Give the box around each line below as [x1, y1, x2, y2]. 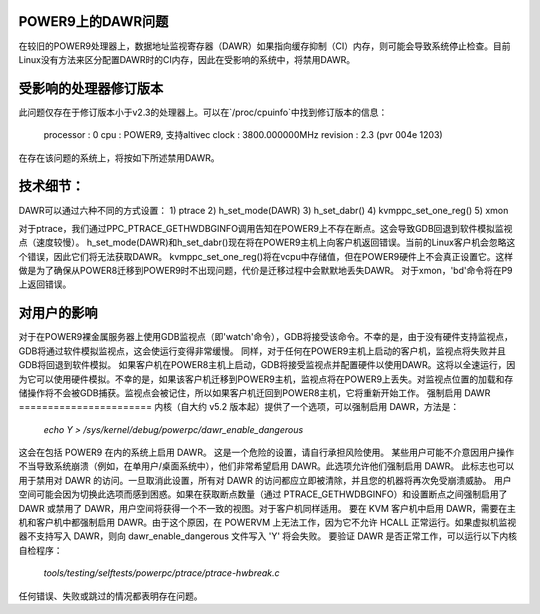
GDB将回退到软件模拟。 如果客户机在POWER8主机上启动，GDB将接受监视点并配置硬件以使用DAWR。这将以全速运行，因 [18, 359, 516, 371]
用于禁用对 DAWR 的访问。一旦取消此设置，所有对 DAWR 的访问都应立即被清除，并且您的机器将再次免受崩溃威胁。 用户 [18, 474, 512, 486]
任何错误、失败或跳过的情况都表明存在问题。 [18, 590, 203, 602]
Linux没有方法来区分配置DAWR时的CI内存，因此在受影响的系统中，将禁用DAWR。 [18, 53, 356, 65]
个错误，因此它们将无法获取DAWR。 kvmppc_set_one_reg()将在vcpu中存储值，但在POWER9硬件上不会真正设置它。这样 [18, 250, 514, 262]
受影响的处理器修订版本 [18, 80, 164, 97]
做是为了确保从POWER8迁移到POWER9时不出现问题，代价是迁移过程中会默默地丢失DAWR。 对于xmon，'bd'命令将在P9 [18, 265, 514, 277]
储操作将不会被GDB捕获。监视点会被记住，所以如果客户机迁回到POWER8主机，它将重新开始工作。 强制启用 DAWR [18, 386, 491, 399]
